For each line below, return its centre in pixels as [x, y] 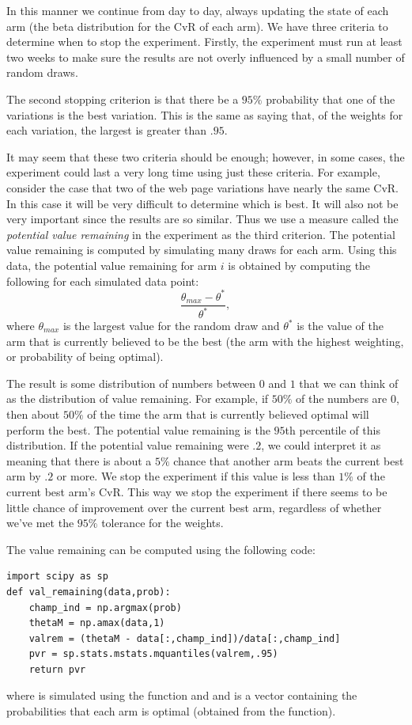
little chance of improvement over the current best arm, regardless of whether [194, 507]
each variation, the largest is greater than [107, 130]
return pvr [57, 669]
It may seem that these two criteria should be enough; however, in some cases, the [206, 156]
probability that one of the [331, 99]
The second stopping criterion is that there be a [123, 99]
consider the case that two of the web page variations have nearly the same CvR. [202, 187]
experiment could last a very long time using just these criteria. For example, [193, 172]
